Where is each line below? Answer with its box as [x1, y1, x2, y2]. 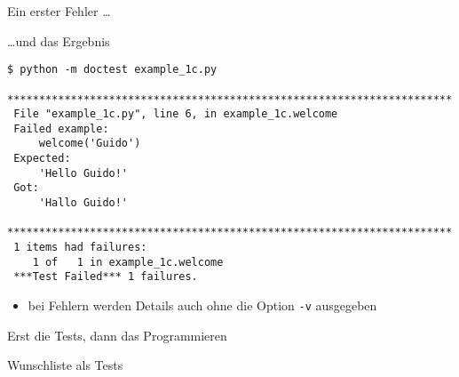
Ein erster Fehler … [7, 2, 111, 20]
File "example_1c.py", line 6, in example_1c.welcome [13, 108, 338, 121]
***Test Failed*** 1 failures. [13, 270, 198, 284]
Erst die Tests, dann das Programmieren [7, 325, 227, 344]
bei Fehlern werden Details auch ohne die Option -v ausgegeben [28, 296, 377, 315]
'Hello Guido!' [38, 166, 129, 180]
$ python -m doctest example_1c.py [7, 63, 218, 76]
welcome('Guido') [38, 137, 141, 150]
